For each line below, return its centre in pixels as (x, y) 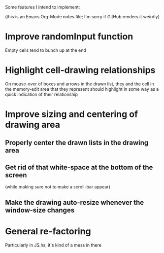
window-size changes (40, 210)
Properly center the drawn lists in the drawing (77, 143)
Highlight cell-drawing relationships (81, 70)
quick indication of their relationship (41, 94)
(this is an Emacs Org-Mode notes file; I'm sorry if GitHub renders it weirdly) (82, 17)
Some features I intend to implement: (43, 7)
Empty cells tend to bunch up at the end (46, 50)
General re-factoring (48, 231)
